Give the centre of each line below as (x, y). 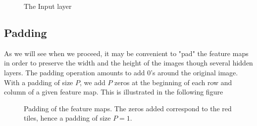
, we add (92, 82)
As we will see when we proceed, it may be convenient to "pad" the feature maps (126, 53)
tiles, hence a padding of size (67, 118)
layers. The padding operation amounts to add (75, 72)
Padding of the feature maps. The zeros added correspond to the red (128, 108)
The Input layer (48, 6)
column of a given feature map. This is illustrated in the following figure (114, 92)
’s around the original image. (194, 72)
